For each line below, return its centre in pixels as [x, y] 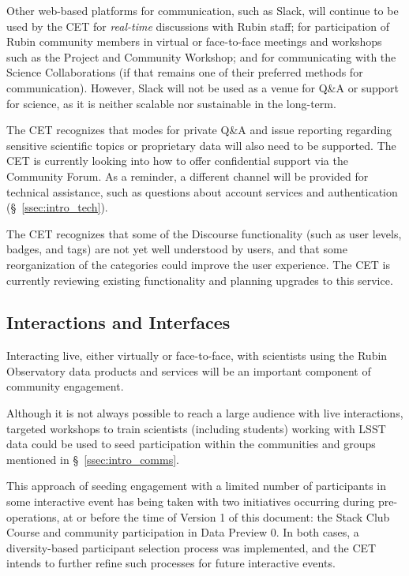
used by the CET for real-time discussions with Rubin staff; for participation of [198, 26]
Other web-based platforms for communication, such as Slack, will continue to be [203, 10]
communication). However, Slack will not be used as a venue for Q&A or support [203, 87]
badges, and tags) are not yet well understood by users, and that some [177, 249]
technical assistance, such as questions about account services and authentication [202, 191]
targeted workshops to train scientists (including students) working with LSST [196, 428]
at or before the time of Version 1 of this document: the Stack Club [227, 516]
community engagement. [65, 386]
